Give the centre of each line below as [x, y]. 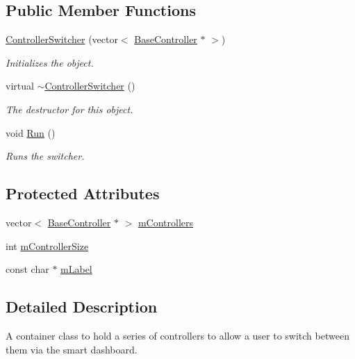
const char [27, 269]
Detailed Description [82, 307]
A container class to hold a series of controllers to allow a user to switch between [177, 335]
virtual [20, 86]
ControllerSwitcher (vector [62, 39]
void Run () [31, 132]
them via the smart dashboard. [72, 349]
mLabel [76, 269]
